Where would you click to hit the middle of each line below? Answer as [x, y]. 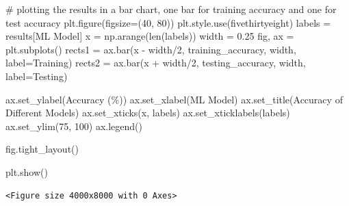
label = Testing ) [37, 76]
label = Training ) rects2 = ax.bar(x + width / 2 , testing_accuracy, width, [156, 63]
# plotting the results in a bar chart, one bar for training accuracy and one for [171, 9]
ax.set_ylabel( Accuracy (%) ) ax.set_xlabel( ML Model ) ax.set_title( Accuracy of [174, 99]
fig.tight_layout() [42, 149]
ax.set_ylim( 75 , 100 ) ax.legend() [74, 126]
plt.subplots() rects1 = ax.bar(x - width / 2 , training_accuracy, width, [151, 49]
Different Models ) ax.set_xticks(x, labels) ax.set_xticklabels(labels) [148, 113]
